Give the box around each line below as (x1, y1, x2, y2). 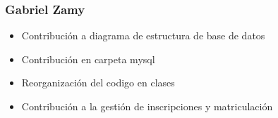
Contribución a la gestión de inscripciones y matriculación (21, 99, 273, 113)
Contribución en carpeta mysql (21, 51, 155, 66)
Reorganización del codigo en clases (21, 75, 175, 90)
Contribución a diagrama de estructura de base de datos (21, 28, 265, 43)
